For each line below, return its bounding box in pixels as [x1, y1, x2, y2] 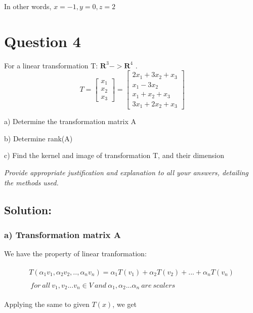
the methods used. [4, 177, 59, 187]
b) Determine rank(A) [4, 133, 73, 143]
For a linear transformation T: [4, 60, 98, 70]
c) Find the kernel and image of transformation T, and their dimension [4, 150, 224, 161]
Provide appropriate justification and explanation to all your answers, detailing [4, 167, 248, 178]
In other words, [4, 1, 52, 11]
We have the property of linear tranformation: [4, 248, 147, 259]
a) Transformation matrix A [4, 228, 121, 241]
